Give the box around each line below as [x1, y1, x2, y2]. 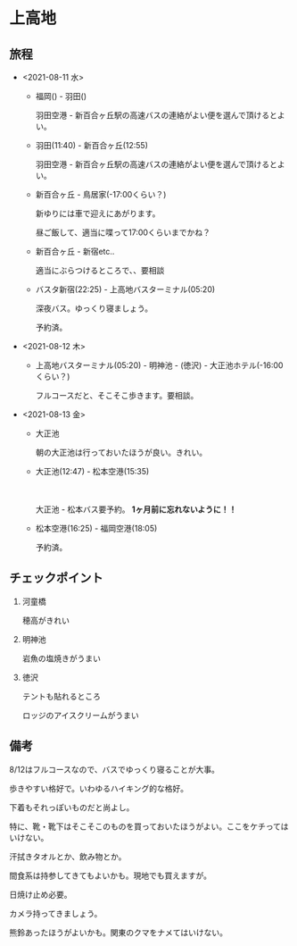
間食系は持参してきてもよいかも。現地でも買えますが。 [9, 870, 212, 881]
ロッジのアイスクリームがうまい [21, 709, 140, 720]
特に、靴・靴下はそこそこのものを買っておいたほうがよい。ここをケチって [9, 821, 281, 832]
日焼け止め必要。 [9, 889, 72, 900]
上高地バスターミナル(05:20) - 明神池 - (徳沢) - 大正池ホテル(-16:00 [35, 360, 284, 371]
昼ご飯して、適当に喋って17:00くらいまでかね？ [35, 227, 211, 238]
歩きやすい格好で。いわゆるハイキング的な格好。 [9, 783, 189, 793]
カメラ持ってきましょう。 [9, 908, 103, 918]
